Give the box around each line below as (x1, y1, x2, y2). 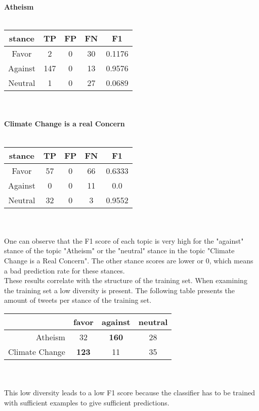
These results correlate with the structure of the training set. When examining (4, 275, 247, 286)
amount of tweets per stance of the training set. (4, 295, 152, 305)
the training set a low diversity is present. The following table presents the (4, 285, 235, 295)
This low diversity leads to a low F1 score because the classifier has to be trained (4, 387, 255, 398)
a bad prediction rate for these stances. (4, 265, 125, 276)
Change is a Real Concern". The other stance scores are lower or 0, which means (4, 255, 253, 265)
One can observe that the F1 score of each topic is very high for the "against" (4, 235, 244, 246)
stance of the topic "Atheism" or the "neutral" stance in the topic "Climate (4, 245, 235, 256)
